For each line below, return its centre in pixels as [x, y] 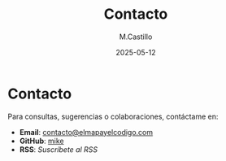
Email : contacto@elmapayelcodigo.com [86, 132]
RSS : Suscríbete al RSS [59, 149]
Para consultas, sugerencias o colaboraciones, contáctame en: [113, 116]
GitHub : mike [41, 141]
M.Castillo [136, 37]
